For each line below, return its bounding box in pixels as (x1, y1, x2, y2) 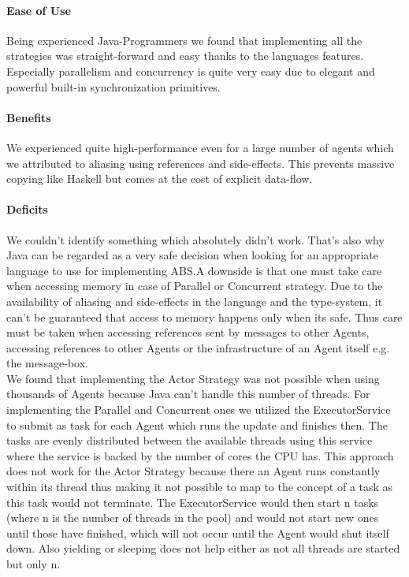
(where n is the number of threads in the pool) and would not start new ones (6, 509, 379, 526)
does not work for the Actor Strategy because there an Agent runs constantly (6, 463, 381, 479)
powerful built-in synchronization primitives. (6, 78, 221, 95)
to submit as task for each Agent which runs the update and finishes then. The (6, 416, 388, 433)
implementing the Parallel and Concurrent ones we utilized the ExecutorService (6, 401, 391, 418)
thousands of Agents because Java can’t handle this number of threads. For (6, 385, 370, 402)
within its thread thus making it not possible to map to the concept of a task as (6, 478, 393, 495)
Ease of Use (6, 2, 71, 18)
